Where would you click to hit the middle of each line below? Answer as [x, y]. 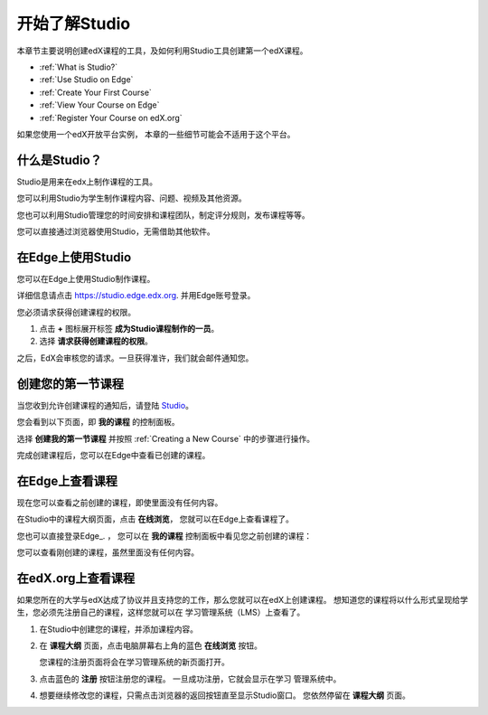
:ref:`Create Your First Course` [96, 92]
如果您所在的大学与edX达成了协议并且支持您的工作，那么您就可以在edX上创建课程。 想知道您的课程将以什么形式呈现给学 [243, 599]
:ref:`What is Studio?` [79, 67]
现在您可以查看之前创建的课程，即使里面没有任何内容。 [120, 503]
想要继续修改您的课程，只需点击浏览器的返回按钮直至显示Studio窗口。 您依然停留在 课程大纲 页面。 [225, 695]
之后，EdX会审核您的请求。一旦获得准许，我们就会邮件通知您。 [135, 358]
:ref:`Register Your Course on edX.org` [111, 118]
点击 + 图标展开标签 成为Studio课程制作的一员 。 [129, 329]
